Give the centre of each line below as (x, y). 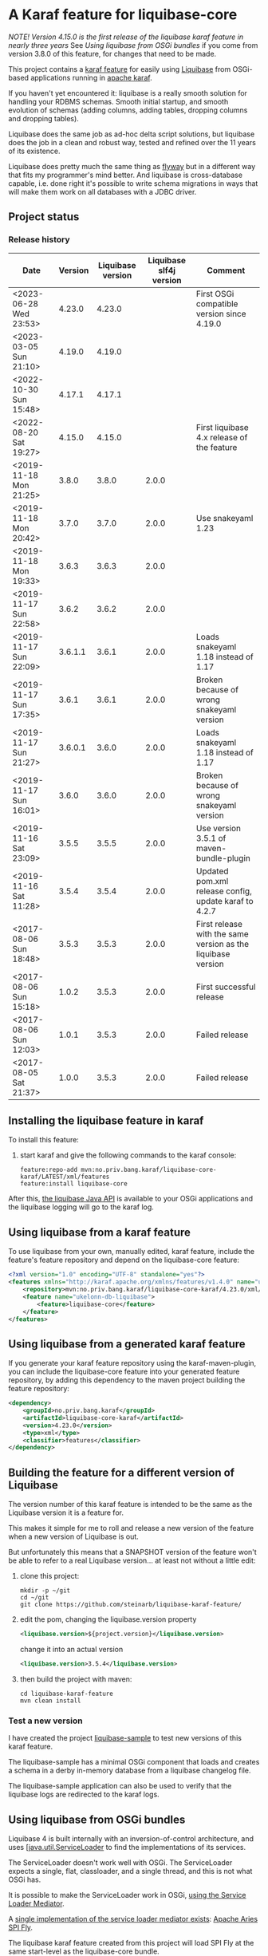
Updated (212, 871)
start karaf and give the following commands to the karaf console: (128, 1155)
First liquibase (222, 427)
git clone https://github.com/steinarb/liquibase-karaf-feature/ (130, 1605)
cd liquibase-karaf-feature (66, 1694)
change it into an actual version (71, 1649)
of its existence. (35, 151)
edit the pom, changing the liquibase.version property (108, 1619)
